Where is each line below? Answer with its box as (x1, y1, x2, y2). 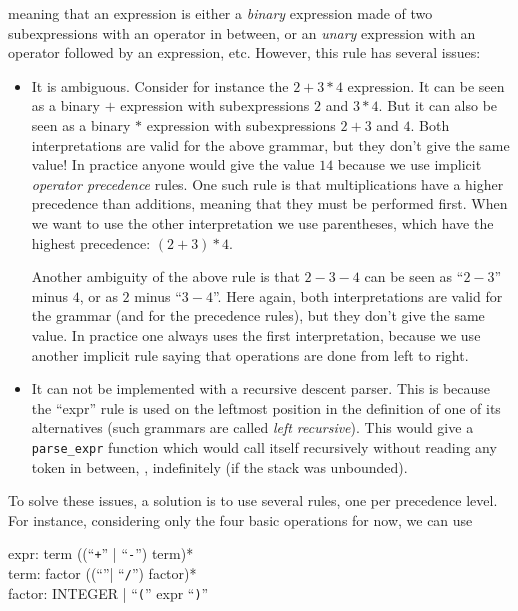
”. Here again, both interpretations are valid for (212, 285, 503, 306)
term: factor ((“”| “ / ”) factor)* (8, 562, 197, 583)
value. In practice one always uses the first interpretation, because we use (31, 324, 481, 345)
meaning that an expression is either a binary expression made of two (8, 3, 433, 23)
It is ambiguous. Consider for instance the (31, 75, 289, 96)
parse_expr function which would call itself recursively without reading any (31, 436, 497, 457)
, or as (79, 285, 118, 306)
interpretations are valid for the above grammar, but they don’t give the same (31, 134, 510, 155)
